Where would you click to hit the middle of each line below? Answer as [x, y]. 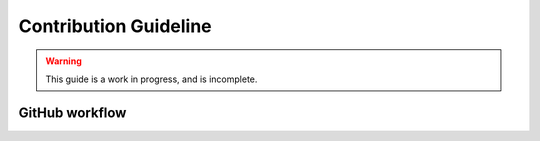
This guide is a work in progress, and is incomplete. [151, 79]
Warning [63, 61]
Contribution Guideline [115, 26]
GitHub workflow [72, 112]
